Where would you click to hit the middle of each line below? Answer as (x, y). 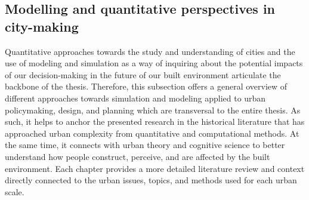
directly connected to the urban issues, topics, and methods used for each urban (151, 180)
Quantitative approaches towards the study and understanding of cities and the (150, 51)
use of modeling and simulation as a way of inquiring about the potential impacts (154, 63)
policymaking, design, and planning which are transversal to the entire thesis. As (153, 110)
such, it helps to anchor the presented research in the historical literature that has (155, 121)
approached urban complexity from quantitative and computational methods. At (152, 133)
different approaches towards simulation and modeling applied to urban (135, 98)
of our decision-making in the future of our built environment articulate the (143, 74)
